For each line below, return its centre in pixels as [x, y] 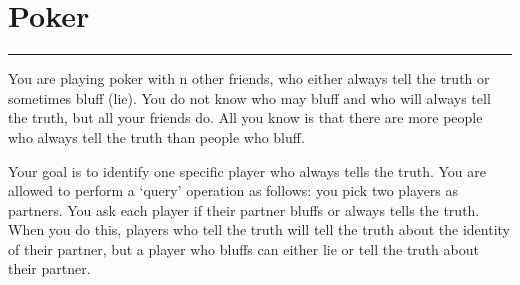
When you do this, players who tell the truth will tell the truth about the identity [259, 229]
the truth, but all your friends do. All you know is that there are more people [245, 117]
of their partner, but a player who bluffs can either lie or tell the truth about [243, 248]
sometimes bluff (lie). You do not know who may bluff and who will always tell [249, 97]
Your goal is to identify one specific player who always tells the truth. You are [247, 170]
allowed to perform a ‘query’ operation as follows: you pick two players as [233, 190]
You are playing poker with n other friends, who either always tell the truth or [249, 78]
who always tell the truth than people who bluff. [156, 136]
